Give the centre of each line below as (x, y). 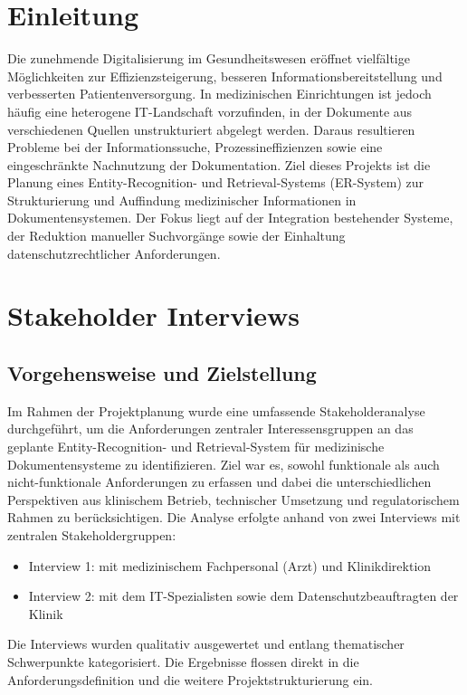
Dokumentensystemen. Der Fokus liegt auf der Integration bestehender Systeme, (230, 218)
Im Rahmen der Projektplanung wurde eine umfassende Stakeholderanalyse (216, 410)
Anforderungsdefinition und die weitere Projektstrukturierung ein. (190, 679)
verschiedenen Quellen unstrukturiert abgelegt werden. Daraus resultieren (211, 129)
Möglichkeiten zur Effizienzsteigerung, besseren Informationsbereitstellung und (225, 76)
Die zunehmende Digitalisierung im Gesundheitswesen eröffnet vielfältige (209, 58)
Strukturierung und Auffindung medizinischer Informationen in (182, 200)
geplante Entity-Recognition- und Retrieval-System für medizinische (196, 447)
